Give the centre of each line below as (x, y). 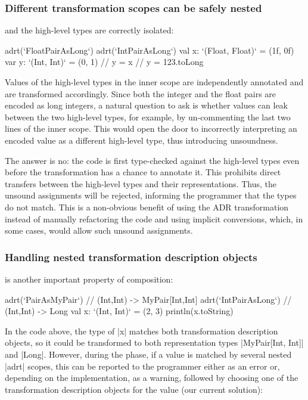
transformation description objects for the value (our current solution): (134, 389)
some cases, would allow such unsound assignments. (99, 230)
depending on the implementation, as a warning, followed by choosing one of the (152, 378)
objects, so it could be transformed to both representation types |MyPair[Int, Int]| (154, 342)
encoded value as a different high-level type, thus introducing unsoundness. (141, 140)
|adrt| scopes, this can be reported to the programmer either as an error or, (142, 366)
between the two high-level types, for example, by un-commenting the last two (148, 117)
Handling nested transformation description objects (131, 257)
